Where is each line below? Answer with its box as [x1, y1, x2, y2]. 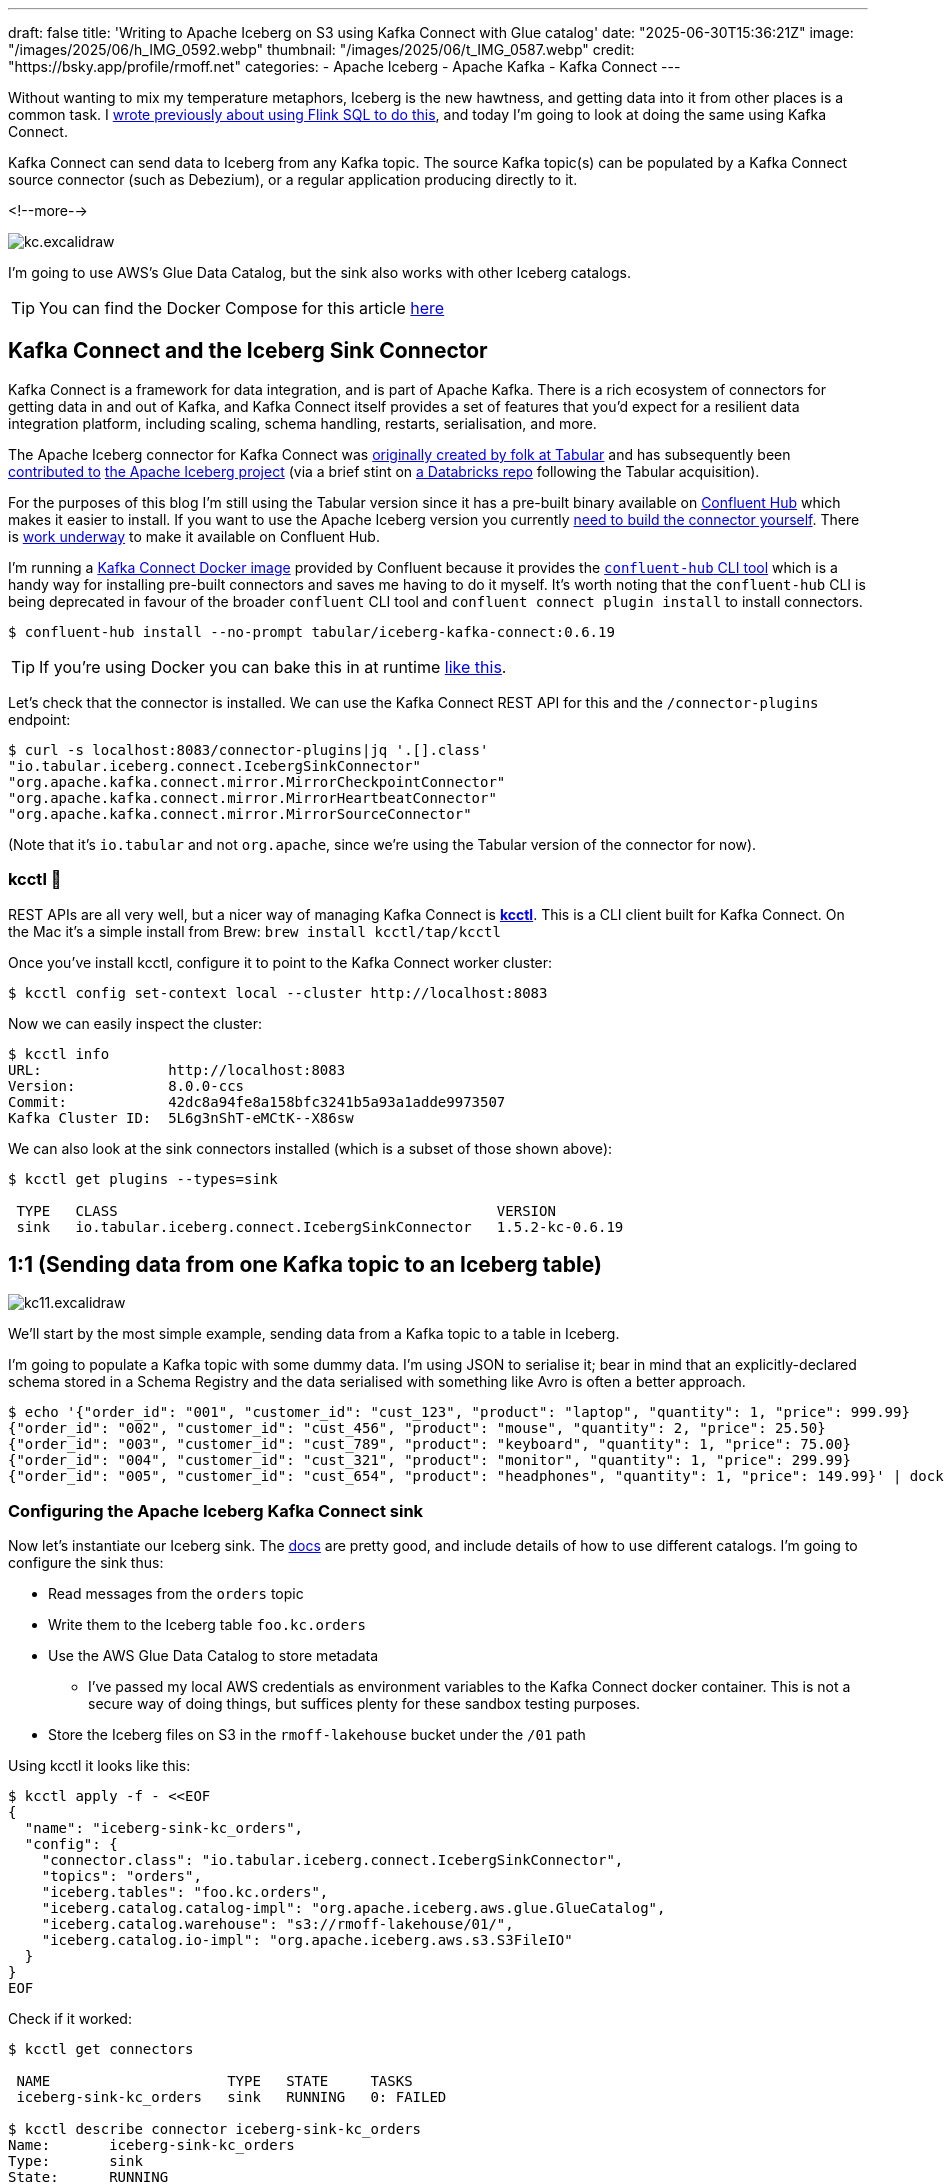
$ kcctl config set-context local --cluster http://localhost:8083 [8, 984, 548, 1001]
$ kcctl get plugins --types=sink [8, 1170, 278, 1187]
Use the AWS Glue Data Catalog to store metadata [48, 1647, 378, 1665]
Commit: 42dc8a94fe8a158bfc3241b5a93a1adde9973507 [8, 1093, 506, 1110]
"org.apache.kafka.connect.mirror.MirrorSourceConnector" [8, 805, 472, 822]
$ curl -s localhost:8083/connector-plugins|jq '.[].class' [8, 741, 489, 758]
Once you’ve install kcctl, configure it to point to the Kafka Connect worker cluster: [8, 953, 553, 971]
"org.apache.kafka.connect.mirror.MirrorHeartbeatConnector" [8, 789, 497, 806]
